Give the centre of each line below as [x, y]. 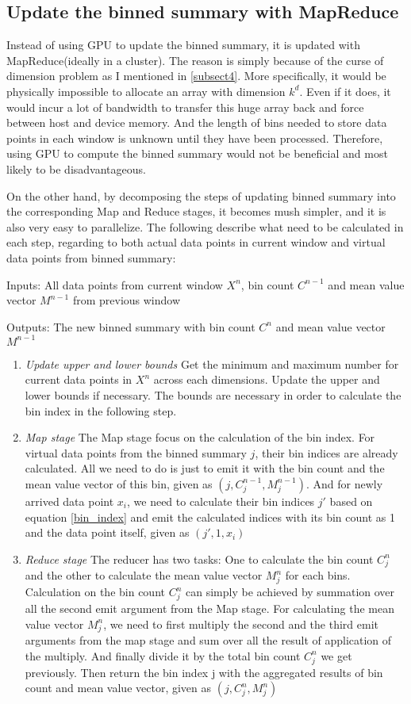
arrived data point [69, 501]
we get [336, 655]
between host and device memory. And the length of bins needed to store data [197, 122]
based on [351, 501]
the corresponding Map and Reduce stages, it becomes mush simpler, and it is [196, 211]
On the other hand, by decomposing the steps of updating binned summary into [201, 195]
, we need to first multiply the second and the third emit [241, 624]
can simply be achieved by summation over [290, 592]
